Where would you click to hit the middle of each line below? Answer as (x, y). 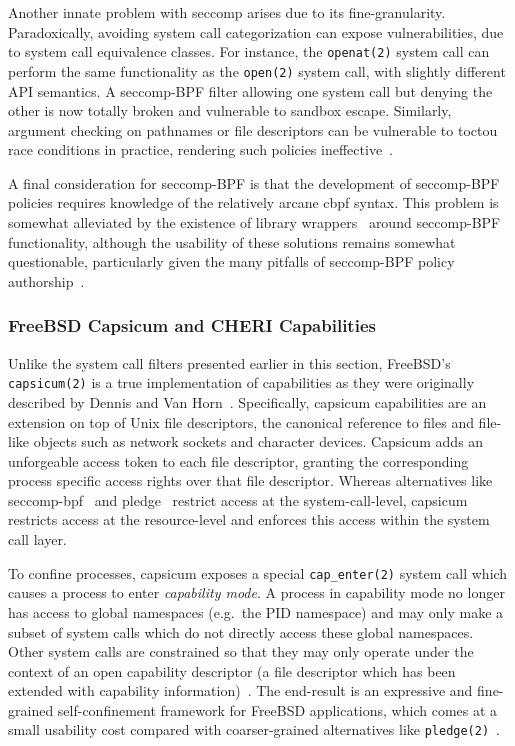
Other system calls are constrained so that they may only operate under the (241, 651)
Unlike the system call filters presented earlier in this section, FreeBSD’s (229, 362)
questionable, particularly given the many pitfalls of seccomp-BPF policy (231, 261)
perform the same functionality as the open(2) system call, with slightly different (257, 70)
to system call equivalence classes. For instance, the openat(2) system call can (249, 51)
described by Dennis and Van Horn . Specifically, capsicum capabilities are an (247, 401)
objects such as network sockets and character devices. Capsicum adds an (258, 441)
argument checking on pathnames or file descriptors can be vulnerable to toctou (253, 129)
